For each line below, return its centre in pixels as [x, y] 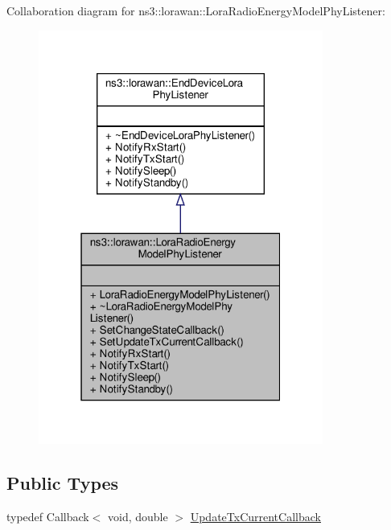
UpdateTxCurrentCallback [255, 516]
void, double [138, 516]
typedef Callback [48, 516]
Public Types [63, 482]
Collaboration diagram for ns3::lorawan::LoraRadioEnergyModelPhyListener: [196, 10]
